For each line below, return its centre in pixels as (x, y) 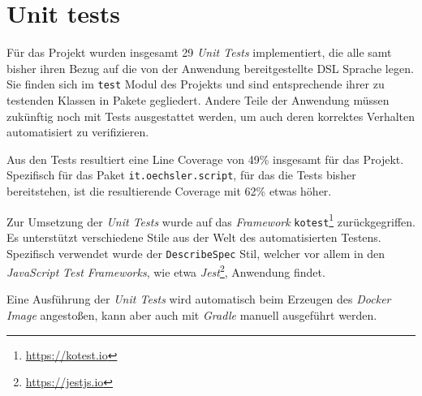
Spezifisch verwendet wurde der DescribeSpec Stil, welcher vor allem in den (196, 253)
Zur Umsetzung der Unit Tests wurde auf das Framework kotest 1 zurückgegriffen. (211, 220)
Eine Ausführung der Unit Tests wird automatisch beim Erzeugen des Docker (199, 299)
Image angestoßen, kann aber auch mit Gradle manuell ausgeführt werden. (192, 315)
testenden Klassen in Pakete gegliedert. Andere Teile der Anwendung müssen (198, 99)
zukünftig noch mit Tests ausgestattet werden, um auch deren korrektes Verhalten (211, 116)
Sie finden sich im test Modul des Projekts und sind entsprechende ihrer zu (196, 84)
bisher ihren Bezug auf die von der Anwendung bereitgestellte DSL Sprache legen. (210, 68)
